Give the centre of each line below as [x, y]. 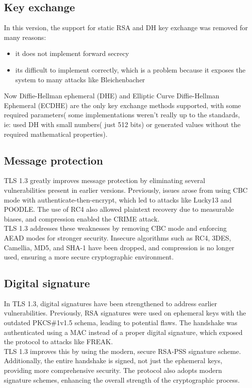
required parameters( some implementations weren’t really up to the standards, [122, 115]
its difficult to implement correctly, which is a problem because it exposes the [130, 69]
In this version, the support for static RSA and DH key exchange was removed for [126, 28]
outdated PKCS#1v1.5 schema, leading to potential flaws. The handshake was [121, 323]
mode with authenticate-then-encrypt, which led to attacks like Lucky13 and [118, 199]
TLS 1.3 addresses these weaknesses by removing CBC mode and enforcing [115, 228]
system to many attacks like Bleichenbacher [80, 79]
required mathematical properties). [56, 134]
